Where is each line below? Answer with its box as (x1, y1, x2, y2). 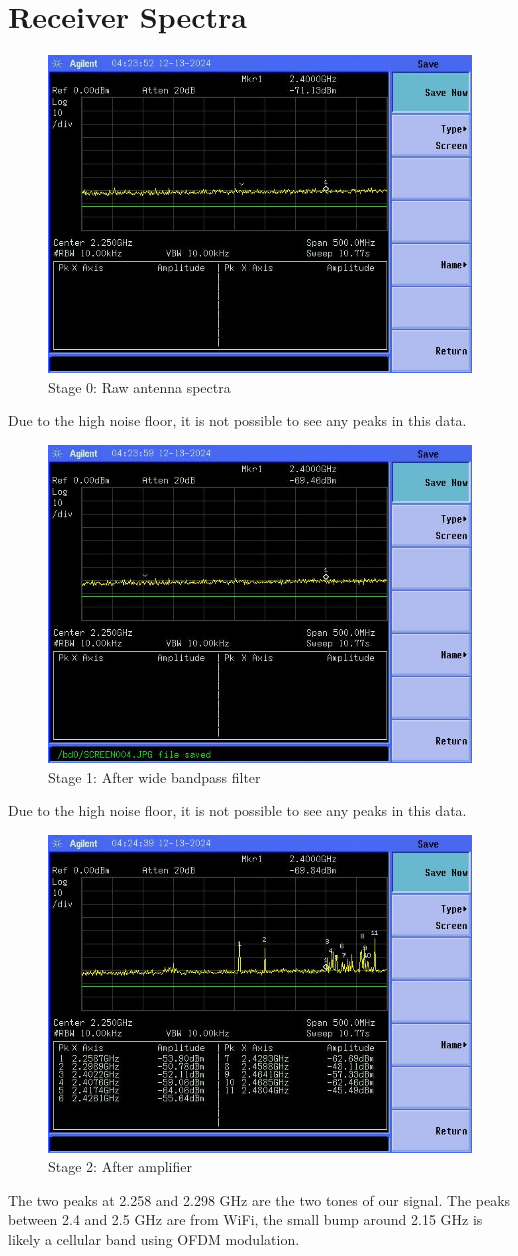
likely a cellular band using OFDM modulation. (8, 1229, 300, 1250)
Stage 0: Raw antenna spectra (48, 376, 231, 397)
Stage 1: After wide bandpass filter (48, 766, 261, 787)
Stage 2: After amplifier (48, 1156, 192, 1177)
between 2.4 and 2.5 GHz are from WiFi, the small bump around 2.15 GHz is (8, 1209, 483, 1230)
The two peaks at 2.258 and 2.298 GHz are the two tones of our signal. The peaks (8, 1189, 511, 1210)
